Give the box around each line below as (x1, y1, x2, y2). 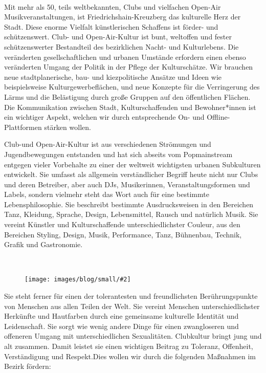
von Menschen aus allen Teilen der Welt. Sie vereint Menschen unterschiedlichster (4, 300, 260, 311)
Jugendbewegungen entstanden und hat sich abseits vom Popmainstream (4, 148, 233, 159)
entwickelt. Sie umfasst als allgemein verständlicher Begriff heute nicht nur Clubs (4, 169, 258, 180)
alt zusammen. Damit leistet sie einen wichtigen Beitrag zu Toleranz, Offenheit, (4, 341, 253, 352)
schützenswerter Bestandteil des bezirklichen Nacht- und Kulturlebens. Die (4, 41, 239, 52)
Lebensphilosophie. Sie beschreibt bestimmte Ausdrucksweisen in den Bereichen (4, 199, 254, 209)
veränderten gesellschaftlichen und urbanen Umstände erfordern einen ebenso (4, 51, 246, 62)
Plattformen (4, 121, 42, 132)
